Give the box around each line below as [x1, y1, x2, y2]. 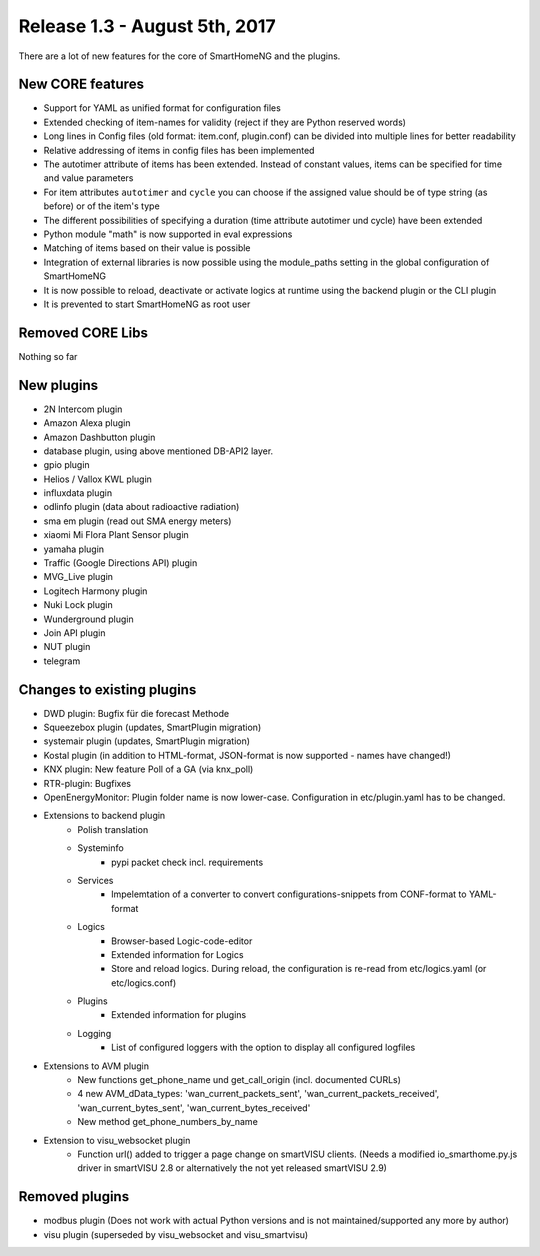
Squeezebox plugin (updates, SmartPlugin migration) [43, 721, 262, 734]
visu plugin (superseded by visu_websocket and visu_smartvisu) [43, 1228, 309, 1240]
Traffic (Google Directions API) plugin [43, 557, 198, 569]
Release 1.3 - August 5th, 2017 [18, 15, 276, 37]
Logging [77, 1027, 112, 1039]
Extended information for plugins [111, 1009, 247, 1021]
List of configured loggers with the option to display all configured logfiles [111, 1041, 416, 1054]
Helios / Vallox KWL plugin [43, 473, 152, 485]
